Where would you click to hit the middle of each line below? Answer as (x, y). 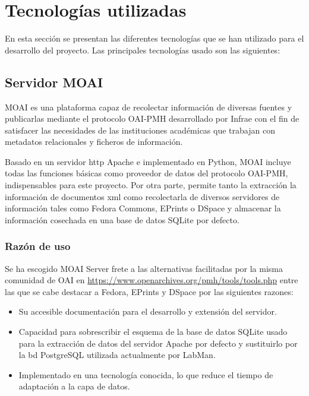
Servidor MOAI (54, 82)
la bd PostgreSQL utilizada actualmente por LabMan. (117, 355)
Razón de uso (38, 246)
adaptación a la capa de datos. (74, 386)
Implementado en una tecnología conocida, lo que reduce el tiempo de (146, 374)
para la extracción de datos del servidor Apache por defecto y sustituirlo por (158, 343)
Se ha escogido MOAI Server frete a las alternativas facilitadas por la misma (144, 268)
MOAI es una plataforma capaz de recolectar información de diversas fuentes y (149, 107)
